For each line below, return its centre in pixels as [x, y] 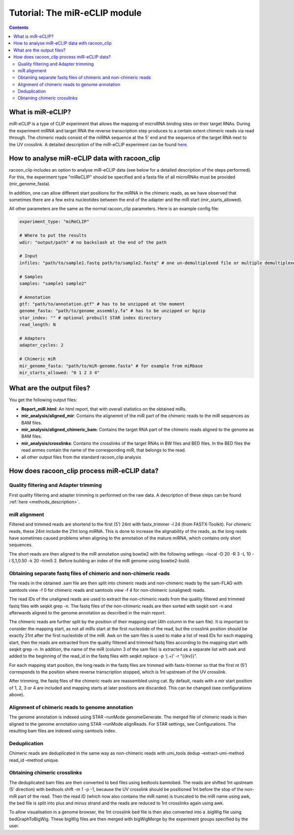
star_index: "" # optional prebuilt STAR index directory [90, 318]
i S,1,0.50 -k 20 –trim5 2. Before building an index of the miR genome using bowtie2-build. [100, 561]
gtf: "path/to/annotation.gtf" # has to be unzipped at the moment [102, 304]
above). [17, 695]
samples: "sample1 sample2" [53, 283]
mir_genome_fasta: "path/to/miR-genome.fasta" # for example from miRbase [111, 366]
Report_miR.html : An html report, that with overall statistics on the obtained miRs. [104, 409]
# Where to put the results [53, 236]
